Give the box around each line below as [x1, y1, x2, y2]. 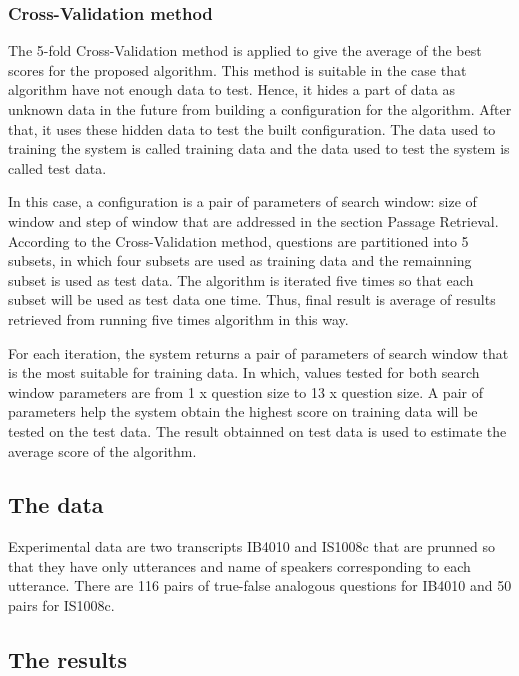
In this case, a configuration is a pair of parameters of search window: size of [8, 191, 477, 212]
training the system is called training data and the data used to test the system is [8, 138, 510, 159]
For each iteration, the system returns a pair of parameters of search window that [8, 342, 509, 363]
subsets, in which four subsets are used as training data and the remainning [8, 250, 472, 271]
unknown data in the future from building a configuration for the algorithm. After [8, 99, 512, 119]
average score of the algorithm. [8, 440, 197, 461]
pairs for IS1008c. [8, 595, 115, 616]
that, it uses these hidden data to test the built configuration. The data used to [8, 118, 496, 139]
